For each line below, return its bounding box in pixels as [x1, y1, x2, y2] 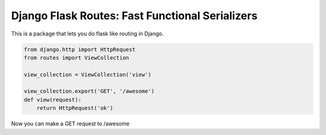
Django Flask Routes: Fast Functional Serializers [11, 9, 258, 22]
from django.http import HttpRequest [24, 46, 136, 53]
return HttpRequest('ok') [36, 105, 113, 112]
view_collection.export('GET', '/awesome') [24, 88, 155, 95]
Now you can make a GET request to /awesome [11, 120, 130, 127]
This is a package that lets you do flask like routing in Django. [11, 30, 164, 37]
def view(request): [24, 96, 81, 103]
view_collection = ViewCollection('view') [24, 71, 152, 78]
